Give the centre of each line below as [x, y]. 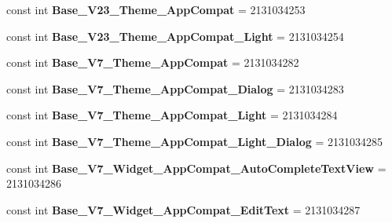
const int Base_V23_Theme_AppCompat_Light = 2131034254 [175, 36]
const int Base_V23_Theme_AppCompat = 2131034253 [156, 9]
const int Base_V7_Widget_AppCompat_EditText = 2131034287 [183, 209]
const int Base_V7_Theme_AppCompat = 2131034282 [153, 62]
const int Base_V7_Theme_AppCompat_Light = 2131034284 [172, 115]
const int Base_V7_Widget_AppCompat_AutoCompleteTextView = [196, 168]
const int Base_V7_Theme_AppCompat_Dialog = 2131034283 [175, 88]
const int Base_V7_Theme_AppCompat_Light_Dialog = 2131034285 [194, 141]
